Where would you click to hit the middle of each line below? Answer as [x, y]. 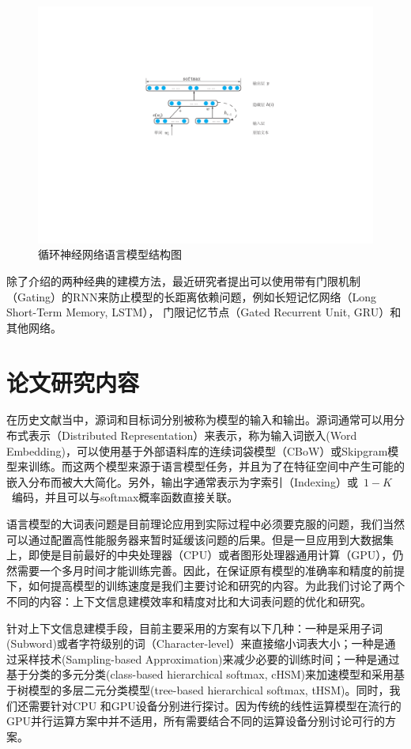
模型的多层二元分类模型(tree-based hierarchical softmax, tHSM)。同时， [209, 689]
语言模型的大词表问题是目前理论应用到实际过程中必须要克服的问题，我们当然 [205, 524]
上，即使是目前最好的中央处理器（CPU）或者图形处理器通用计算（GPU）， [200, 555]
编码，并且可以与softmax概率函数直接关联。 [125, 497]
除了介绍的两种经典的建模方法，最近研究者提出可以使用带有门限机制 [183, 280]
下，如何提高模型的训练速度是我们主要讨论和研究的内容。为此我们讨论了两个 [205, 586]
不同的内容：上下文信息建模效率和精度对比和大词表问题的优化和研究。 [189, 601]
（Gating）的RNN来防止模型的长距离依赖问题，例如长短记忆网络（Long [191, 296]
